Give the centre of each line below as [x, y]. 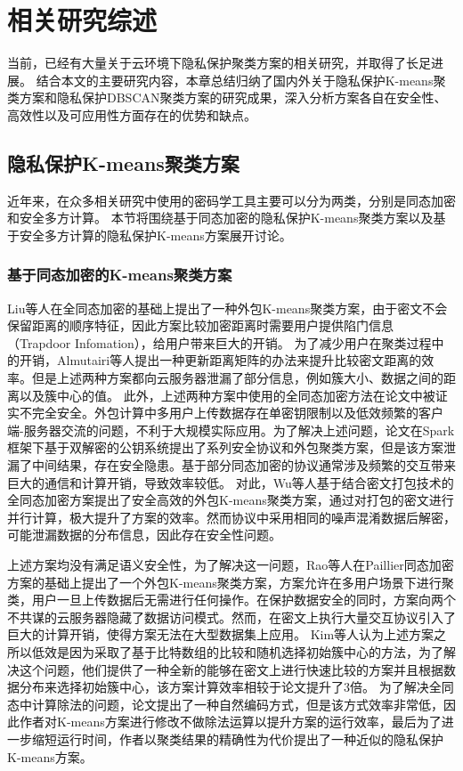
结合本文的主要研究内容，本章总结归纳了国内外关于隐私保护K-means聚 [241, 80]
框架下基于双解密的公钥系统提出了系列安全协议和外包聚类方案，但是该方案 [225, 447]
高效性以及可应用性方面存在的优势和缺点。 [132, 114]
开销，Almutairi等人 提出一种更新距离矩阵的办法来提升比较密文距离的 [220, 360]
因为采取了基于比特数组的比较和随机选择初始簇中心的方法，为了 [256, 651]
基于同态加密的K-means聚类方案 [120, 275]
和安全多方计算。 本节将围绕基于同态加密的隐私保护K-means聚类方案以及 [220, 218]
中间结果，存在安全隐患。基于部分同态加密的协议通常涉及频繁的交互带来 [244, 465]
